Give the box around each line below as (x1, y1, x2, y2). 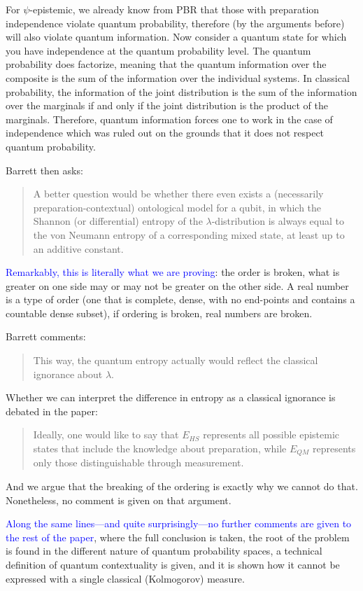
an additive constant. (33, 241, 124, 256)
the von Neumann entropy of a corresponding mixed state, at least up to (33, 227, 345, 242)
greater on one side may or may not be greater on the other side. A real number (6, 278, 349, 293)
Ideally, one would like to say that (33, 427, 179, 442)
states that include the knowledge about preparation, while (33, 441, 287, 456)
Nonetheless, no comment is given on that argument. (6, 492, 232, 507)
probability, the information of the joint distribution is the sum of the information (6, 84, 357, 99)
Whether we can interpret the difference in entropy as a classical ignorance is (6, 390, 336, 405)
